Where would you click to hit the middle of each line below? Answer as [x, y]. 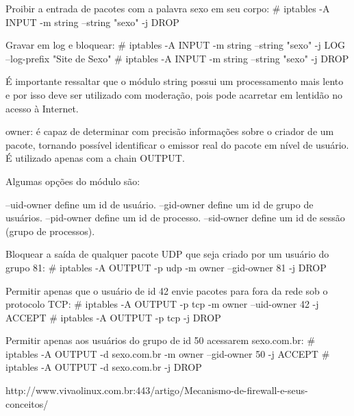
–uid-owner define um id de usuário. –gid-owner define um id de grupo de [160, 204]
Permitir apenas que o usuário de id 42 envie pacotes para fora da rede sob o [167, 290]
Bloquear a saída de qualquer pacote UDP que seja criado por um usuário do [167, 254]
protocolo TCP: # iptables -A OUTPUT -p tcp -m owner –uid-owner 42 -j [162, 304]
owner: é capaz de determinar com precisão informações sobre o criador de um [170, 131]
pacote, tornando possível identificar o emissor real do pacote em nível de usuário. [177, 144]
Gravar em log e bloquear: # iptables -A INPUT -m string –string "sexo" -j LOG [176, 45]
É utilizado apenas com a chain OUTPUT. [95, 158]
